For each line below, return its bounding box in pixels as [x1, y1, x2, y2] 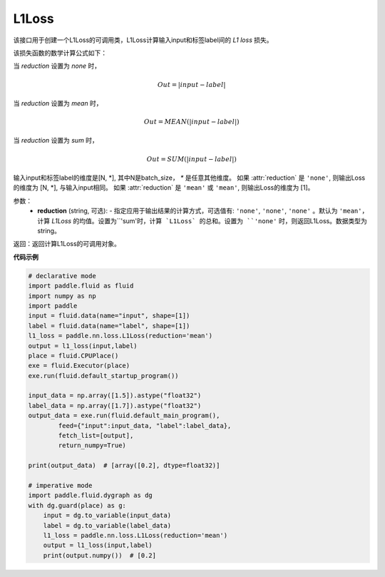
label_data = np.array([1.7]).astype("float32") [28, 402, 202, 409]
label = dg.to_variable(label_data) [43, 521, 171, 529]
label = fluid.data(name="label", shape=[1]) [28, 322, 190, 330]
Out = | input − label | [157, 81, 226, 88]
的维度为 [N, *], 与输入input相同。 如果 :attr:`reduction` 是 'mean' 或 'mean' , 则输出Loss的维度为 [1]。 [13, 183, 314, 192]
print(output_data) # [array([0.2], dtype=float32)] [28, 461, 220, 470]
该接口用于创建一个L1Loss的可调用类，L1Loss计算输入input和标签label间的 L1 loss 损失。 [13, 36, 273, 44]
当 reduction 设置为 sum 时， [13, 136, 99, 145]
